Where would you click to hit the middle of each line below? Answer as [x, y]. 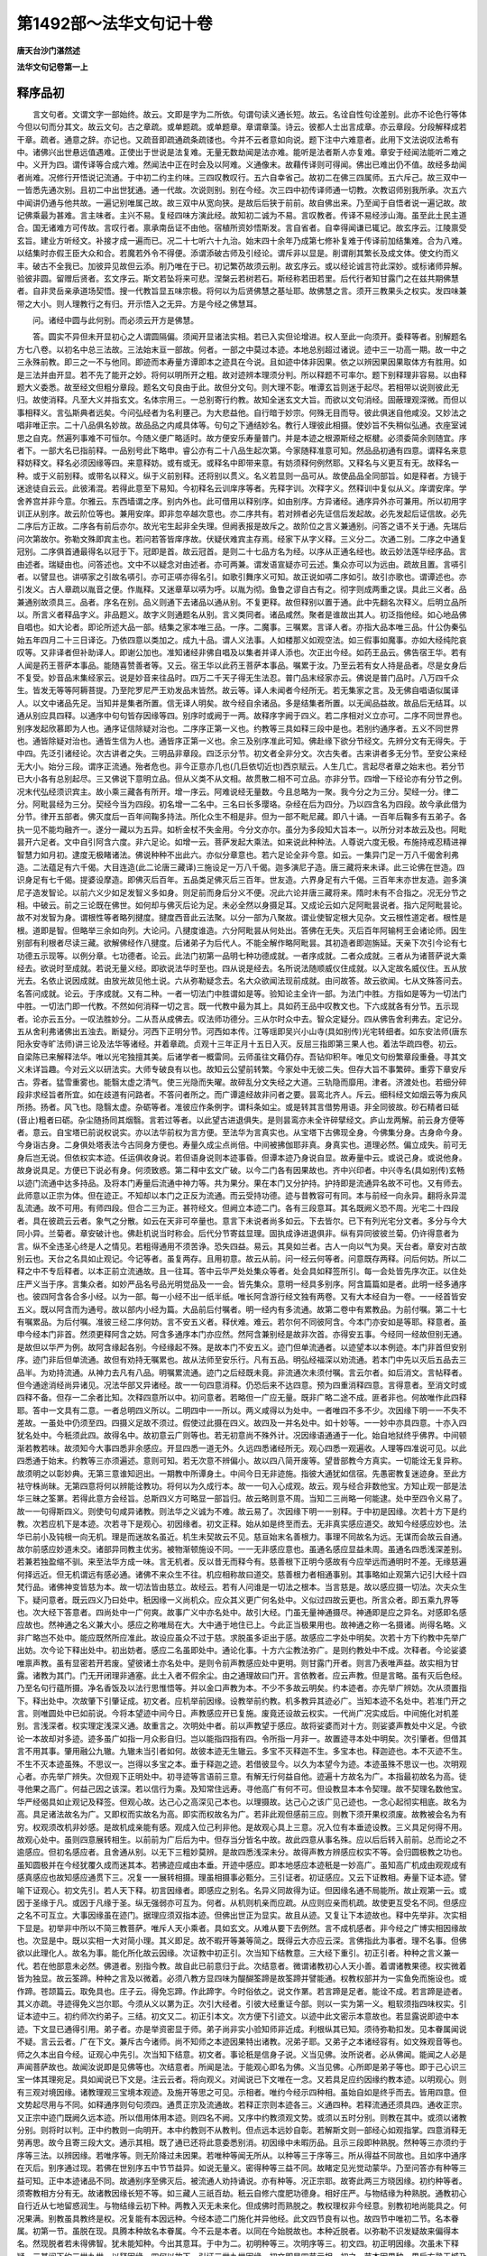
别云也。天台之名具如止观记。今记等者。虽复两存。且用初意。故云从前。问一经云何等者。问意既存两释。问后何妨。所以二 [242, 1258]
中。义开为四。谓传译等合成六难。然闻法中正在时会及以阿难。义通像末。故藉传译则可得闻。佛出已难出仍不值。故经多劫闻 [242, 165]
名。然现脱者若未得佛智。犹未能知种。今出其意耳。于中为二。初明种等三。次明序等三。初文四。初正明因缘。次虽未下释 [238, 2243]
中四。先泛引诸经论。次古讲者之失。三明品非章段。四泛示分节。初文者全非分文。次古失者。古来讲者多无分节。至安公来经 [242, 754]
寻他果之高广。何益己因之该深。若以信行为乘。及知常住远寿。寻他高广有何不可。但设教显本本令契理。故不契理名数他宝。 [242, 1789]
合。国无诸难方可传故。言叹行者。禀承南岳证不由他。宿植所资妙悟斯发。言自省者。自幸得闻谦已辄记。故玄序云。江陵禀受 [242, 228]
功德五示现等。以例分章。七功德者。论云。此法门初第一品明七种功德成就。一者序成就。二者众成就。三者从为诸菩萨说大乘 [242, 956]
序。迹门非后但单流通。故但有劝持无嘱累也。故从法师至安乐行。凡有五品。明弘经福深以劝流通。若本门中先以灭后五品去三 [242, 1360]
